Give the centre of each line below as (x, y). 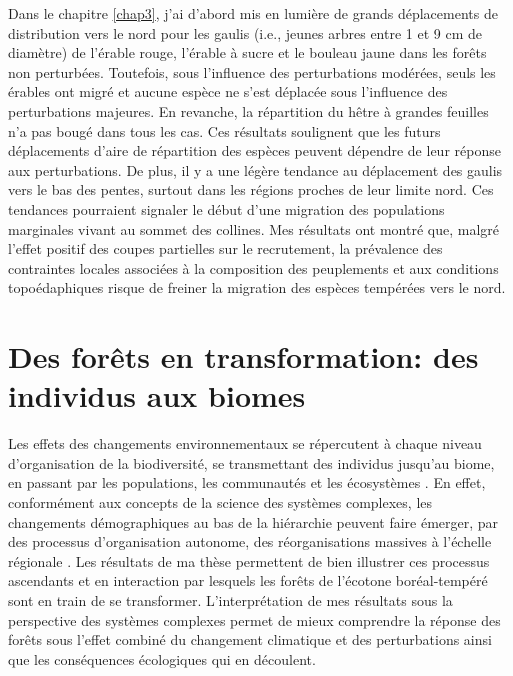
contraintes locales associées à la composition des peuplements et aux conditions (253, 267)
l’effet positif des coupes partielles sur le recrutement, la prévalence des (225, 248)
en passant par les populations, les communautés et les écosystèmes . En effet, (247, 482)
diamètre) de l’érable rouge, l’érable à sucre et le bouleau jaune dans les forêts (247, 52)
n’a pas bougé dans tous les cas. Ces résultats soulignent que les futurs (224, 130)
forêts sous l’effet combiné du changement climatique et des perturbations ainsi (250, 639)
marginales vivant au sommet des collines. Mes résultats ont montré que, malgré (254, 228)
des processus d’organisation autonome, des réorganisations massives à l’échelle (250, 541)
